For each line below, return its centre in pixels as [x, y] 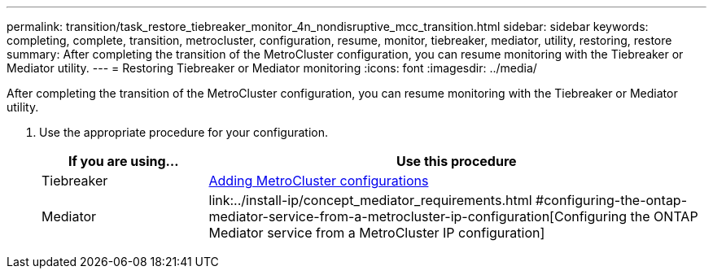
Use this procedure [456, 161]
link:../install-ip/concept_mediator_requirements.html [370, 200]
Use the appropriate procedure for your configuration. [184, 132]
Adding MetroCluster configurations [319, 181]
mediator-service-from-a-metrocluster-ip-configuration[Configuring [418, 216]
